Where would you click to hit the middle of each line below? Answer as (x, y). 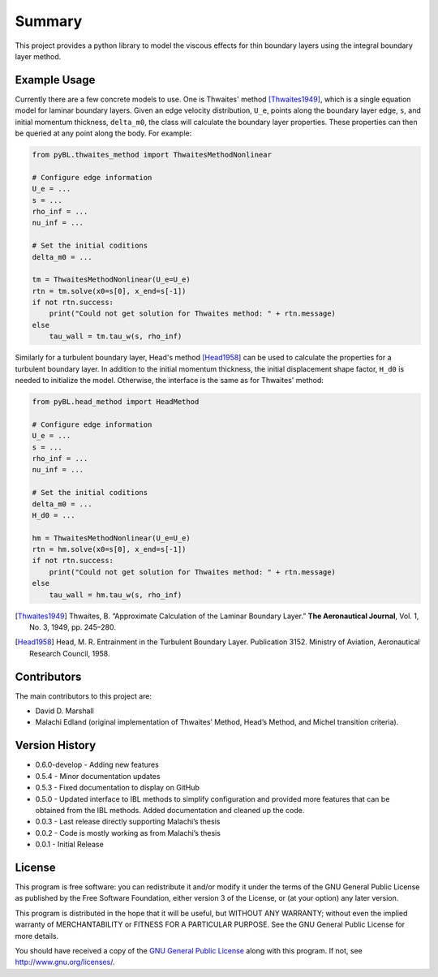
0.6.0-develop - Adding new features (97, 765)
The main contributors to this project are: (83, 696)
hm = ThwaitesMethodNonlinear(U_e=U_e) (111, 538)
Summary (49, 21)
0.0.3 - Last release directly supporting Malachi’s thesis (128, 822)
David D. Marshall (65, 711)
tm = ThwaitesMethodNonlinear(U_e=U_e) (111, 280)
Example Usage (55, 80)
